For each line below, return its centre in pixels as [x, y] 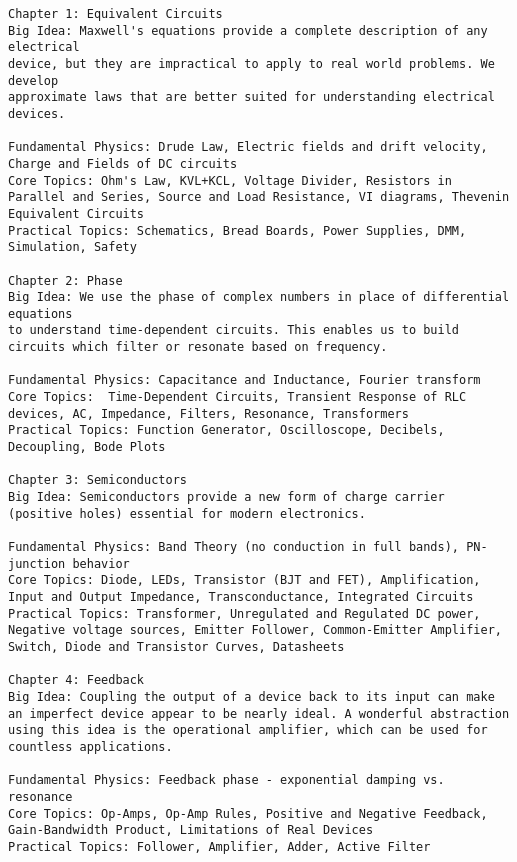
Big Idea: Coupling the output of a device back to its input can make [251, 696]
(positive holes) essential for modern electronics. [187, 513]
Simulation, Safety [72, 247]
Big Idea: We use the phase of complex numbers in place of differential [259, 297]
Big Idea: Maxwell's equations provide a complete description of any [248, 30]
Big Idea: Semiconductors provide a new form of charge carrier [226, 497]
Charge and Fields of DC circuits [123, 163]
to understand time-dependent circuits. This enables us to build [234, 330]
